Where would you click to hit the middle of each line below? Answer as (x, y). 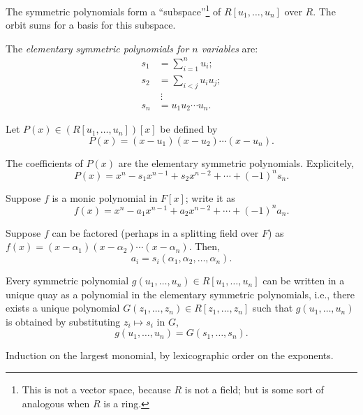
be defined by (189, 129)
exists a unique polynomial (63, 308)
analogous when (56, 403)
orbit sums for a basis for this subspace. (91, 25)
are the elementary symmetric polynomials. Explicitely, (236, 162)
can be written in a (304, 281)
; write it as (210, 197)
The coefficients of (44, 162)
